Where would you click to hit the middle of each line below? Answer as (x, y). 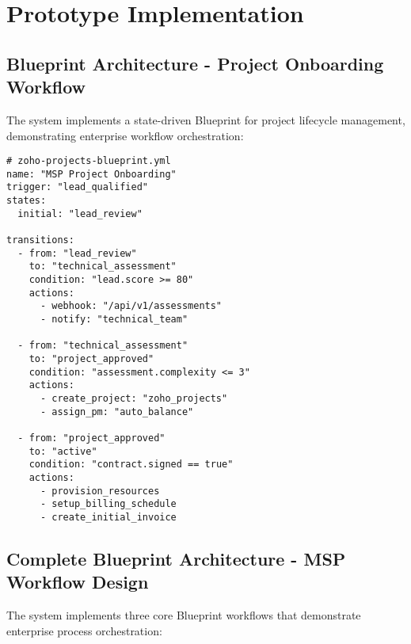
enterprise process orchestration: (84, 630)
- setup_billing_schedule (108, 504)
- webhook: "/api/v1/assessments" (131, 306)
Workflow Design (78, 582)
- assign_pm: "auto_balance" (117, 412)
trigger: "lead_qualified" (77, 187)
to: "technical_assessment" (103, 267)
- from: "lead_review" (77, 253)
